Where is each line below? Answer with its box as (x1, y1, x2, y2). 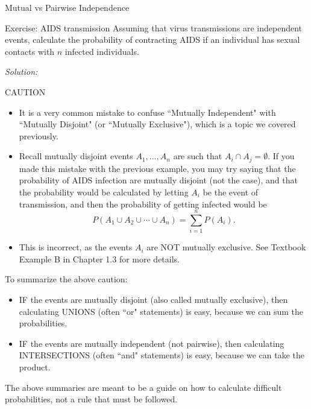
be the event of (203, 185, 259, 198)
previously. (19, 129, 58, 142)
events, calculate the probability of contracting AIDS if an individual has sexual (5, 33, 300, 46)
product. (19, 361, 51, 373)
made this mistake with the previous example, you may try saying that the (19, 162, 296, 174)
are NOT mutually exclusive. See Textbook (146, 241, 306, 253)
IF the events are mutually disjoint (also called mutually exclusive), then (19, 293, 288, 306)
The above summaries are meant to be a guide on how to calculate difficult (5, 381, 282, 393)
